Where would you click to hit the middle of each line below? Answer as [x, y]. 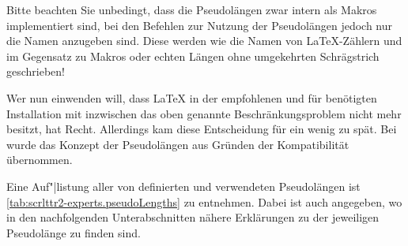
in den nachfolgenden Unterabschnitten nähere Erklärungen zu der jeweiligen [193, 217]
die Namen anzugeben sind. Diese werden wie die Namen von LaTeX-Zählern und [204, 41]
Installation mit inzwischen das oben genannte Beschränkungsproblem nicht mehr [204, 113]
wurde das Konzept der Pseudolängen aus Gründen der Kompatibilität [178, 144]
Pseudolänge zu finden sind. [74, 232]
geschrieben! [36, 71]
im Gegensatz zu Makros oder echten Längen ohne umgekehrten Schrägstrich [193, 56]
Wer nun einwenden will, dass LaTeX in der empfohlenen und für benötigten [192, 97]
